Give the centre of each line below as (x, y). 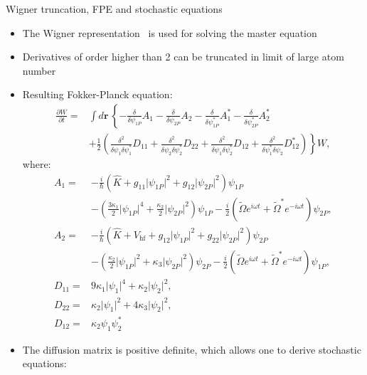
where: (37, 164)
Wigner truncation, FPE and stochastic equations (114, 9)
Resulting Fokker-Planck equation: (97, 94)
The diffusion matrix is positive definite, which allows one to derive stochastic (192, 349)
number (39, 70)
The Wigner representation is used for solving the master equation (170, 32)
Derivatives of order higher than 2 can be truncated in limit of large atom (183, 57)
